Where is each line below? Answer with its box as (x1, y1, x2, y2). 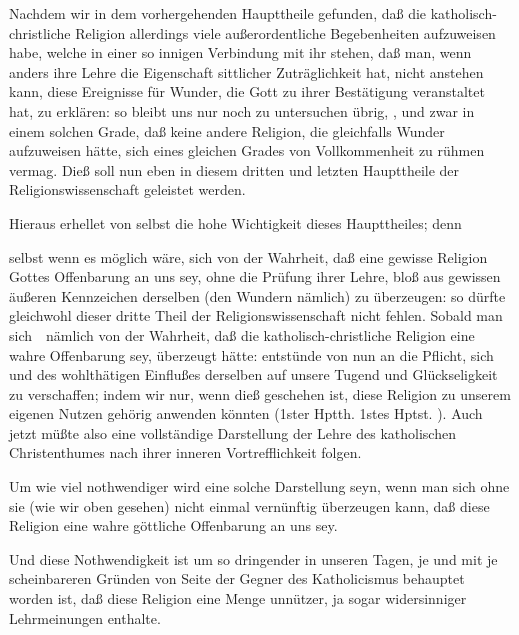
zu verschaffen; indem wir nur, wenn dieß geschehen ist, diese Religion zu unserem (9, 383, 511, 404)
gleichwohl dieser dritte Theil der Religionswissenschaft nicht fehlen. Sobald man (9, 305, 503, 326)
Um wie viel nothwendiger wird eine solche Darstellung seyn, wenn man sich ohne (9, 476, 510, 497)
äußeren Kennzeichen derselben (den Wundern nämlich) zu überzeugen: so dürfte (9, 285, 506, 306)
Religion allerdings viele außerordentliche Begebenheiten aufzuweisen (75, 22, 496, 43)
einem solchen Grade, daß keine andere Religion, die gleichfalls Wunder (9, 120, 445, 141)
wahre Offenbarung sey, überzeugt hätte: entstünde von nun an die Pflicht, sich (9, 344, 494, 365)
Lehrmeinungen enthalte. (9, 607, 161, 628)
